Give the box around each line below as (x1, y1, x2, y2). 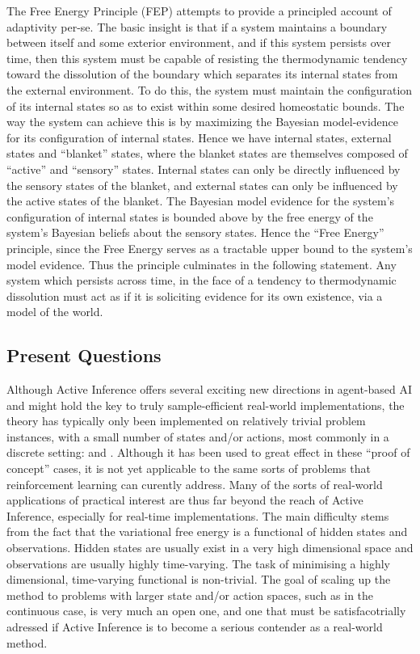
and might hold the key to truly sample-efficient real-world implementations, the (6, 396, 405, 413)
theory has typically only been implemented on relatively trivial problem (6, 412, 366, 429)
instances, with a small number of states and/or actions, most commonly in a (6, 428, 389, 445)
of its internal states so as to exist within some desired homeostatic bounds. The (6, 97, 405, 114)
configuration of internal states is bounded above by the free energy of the (6, 208, 373, 225)
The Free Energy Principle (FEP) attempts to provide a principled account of (6, 2, 392, 19)
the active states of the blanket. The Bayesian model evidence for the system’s (6, 192, 395, 209)
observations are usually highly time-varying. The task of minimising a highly (6, 555, 390, 572)
